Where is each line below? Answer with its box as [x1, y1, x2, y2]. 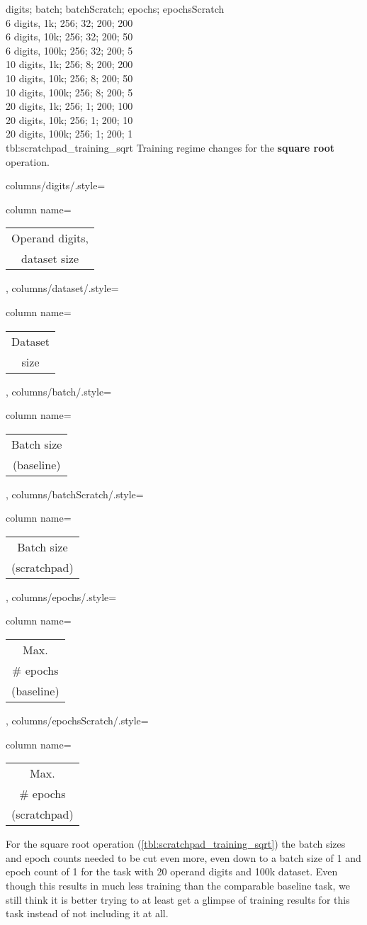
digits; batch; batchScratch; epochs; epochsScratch [6, 1, 225, 16]
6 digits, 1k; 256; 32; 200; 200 [6, 15, 133, 30]
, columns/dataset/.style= [6, 281, 119, 296]
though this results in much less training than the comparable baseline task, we [6, 878, 350, 893]
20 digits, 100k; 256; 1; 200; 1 [6, 126, 133, 141]
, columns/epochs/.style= [6, 589, 117, 604]
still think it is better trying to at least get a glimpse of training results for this [6, 892, 350, 907]
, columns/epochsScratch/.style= [6, 713, 149, 728]
